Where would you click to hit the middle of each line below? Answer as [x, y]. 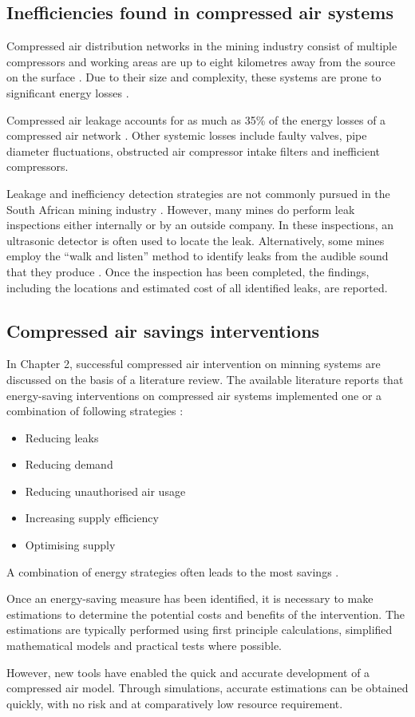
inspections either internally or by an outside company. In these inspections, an [200, 225]
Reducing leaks [62, 437]
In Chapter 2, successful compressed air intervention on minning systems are [194, 364]
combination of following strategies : [95, 411]
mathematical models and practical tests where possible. [144, 646]
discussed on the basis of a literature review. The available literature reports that [205, 379]
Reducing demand [69, 464]
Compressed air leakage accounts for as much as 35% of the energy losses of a [196, 119]
